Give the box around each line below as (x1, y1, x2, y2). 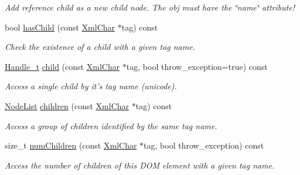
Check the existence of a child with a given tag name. (5, 41, 195, 53)
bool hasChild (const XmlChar (5, 21, 115, 33)
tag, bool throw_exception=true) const (126, 60, 268, 72)
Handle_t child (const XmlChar (5, 60, 120, 72)
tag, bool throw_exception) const (144, 139, 264, 152)
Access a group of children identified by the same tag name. (5, 119, 217, 132)
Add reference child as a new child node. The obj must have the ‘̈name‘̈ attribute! (5, 1, 295, 13)
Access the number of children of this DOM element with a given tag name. (5, 159, 275, 171)
